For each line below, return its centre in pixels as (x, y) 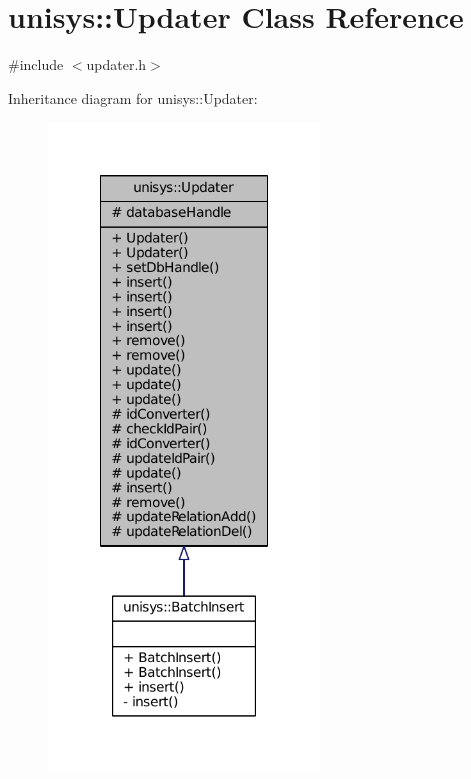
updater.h (116, 64)
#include (36, 64)
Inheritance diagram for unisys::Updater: (133, 97)
